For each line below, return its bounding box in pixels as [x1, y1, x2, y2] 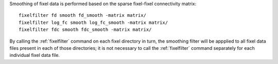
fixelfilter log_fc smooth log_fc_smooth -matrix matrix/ [19, 19, 168, 25]
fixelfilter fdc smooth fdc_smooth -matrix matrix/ [19, 27, 152, 33]
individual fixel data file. [9, 52, 60, 58]
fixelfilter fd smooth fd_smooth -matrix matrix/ [19, 13, 147, 18]
